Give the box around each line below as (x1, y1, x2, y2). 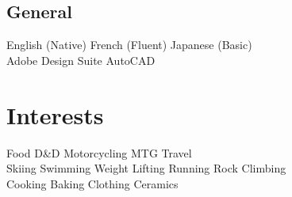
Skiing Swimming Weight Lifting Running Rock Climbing (6, 160, 286, 176)
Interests (6, 98, 104, 131)
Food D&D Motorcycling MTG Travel (6, 144, 192, 161)
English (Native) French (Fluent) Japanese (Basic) (6, 36, 252, 53)
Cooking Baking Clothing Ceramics (6, 175, 179, 191)
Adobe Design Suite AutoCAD (6, 51, 156, 68)
